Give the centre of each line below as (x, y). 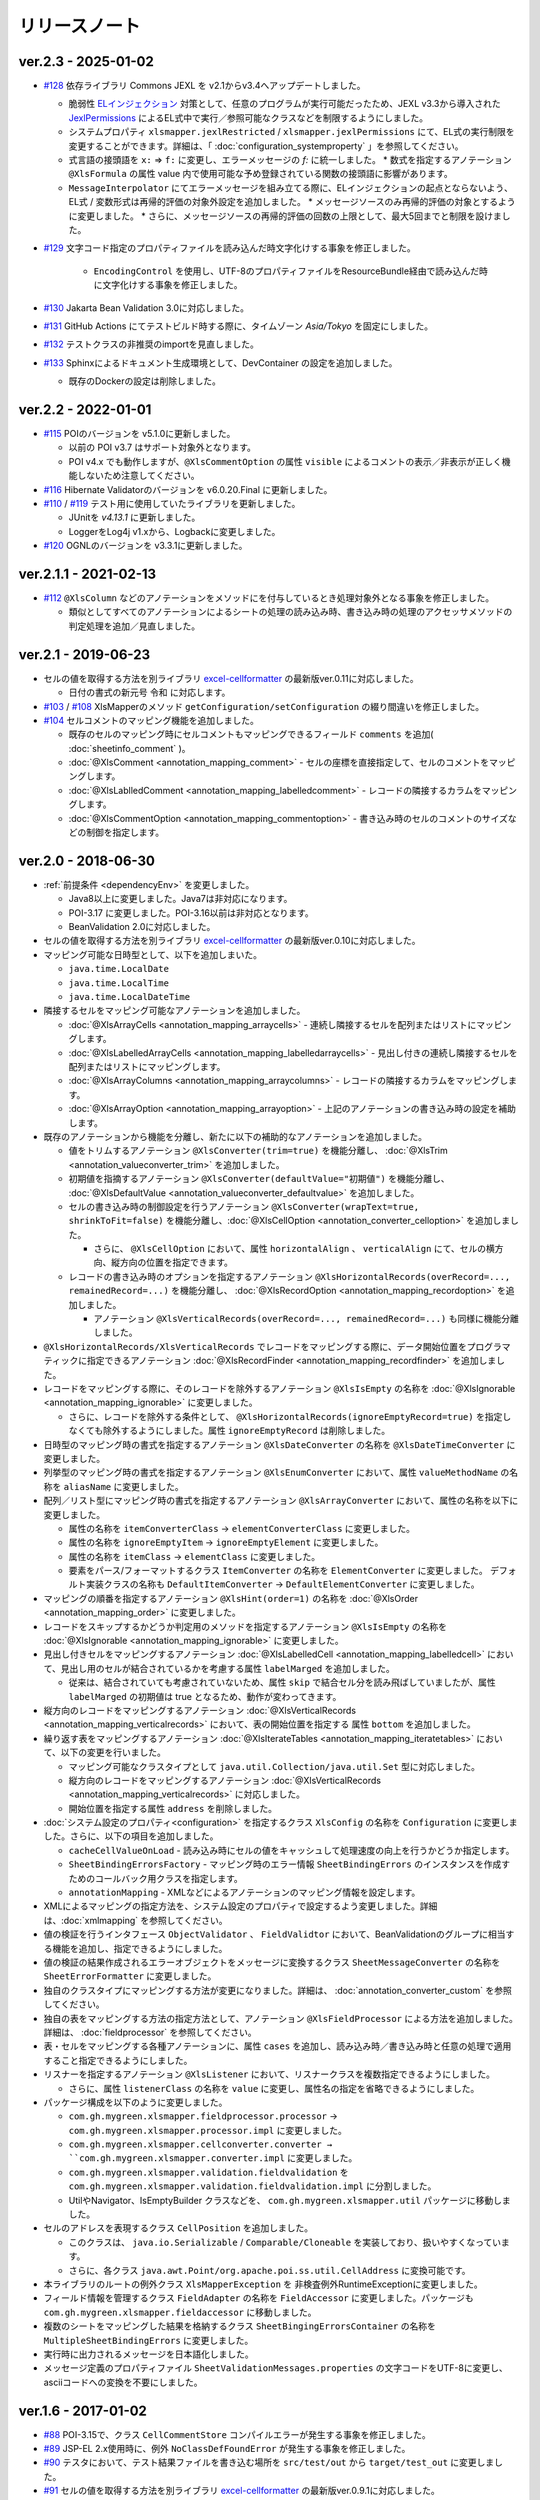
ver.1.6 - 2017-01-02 (82, 2410)
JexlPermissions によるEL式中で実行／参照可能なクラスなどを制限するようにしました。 (248, 117)
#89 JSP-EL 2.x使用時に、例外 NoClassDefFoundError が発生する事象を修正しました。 (227, 2449)
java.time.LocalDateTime (129, 997)
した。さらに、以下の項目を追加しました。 (131, 1836)
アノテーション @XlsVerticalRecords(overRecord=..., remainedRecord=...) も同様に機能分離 (306, 1319)
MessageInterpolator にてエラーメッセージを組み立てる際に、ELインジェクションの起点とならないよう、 (291, 187)
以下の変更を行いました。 (113, 1752)
